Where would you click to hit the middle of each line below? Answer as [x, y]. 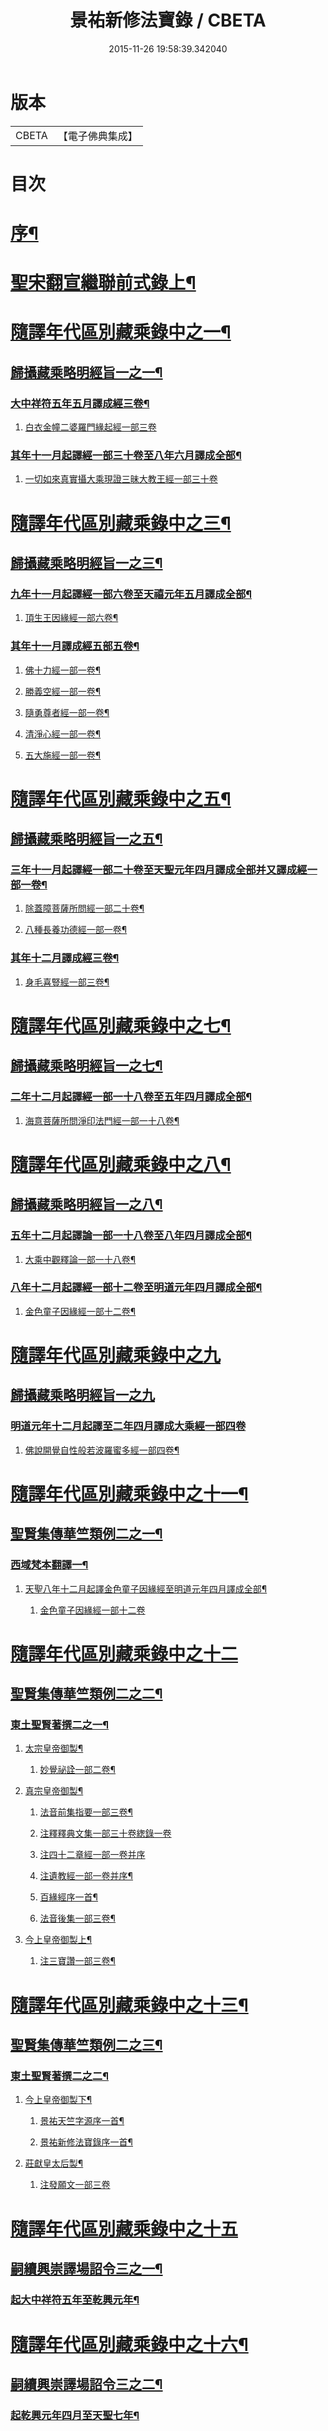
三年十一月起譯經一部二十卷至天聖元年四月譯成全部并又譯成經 [159, 870]
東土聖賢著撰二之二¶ [60, 2076]
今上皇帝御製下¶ [58, 2100]
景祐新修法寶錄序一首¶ [86, 2142]
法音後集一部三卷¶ [78, 1918]
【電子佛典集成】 [97, 136]
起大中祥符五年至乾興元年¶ [75, 2299]
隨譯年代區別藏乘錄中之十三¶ [129, 2005]
